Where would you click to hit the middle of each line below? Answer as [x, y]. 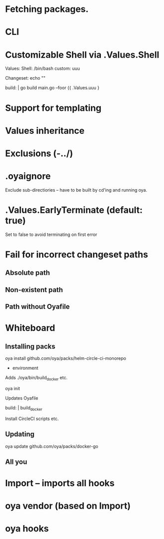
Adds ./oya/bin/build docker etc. [37, 378]
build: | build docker [24, 408]
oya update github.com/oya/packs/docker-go [52, 446]
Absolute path [28, 273]
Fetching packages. [47, 9]
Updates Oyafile [22, 398]
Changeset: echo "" [25, 78]
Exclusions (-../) [39, 153]
